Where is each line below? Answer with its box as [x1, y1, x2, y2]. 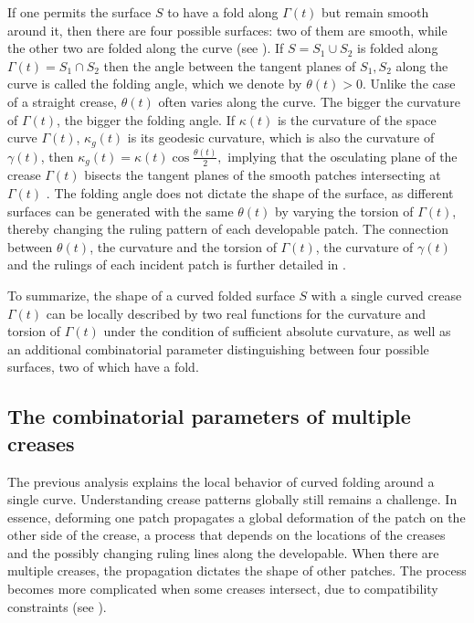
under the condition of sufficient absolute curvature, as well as [103, 322, 451, 341]
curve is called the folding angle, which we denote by [7, 74, 302, 93]
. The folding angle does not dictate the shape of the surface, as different [46, 183, 454, 202]
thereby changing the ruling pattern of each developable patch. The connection [7, 219, 449, 238]
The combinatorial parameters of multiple [7, 402, 411, 430]
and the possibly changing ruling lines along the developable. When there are [7, 543, 439, 562]
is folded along [357, 38, 438, 58]
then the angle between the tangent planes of [103, 56, 356, 75]
